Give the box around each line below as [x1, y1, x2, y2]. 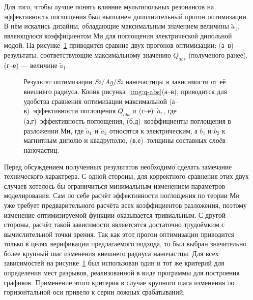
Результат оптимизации [24, 76, 93, 87]
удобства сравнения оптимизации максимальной [24, 96, 167, 106]
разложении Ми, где [24, 125, 84, 135]
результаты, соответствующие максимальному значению [4, 49, 171, 60]
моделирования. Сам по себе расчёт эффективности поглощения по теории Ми [4, 190, 240, 200]
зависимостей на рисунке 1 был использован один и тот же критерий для [4, 258, 225, 268]
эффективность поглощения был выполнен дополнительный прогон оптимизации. [4, 11, 248, 21]
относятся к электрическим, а [109, 125, 198, 135]
